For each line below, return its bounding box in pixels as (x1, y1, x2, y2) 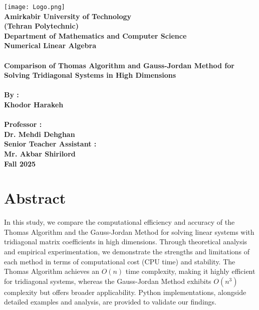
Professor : (4, 119, 42, 129)
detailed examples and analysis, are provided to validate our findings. (4, 296, 216, 307)
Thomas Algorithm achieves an (4, 266, 99, 276)
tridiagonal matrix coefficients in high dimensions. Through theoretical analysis (4, 236, 247, 247)
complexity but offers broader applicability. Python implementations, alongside (4, 286, 246, 297)
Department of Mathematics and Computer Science (4, 30, 187, 41)
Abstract (4, 188, 66, 208)
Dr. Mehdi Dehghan (4, 128, 75, 139)
